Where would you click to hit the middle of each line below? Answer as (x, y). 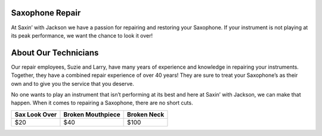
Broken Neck (146, 115)
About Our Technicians (55, 53)
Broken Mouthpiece (92, 115)
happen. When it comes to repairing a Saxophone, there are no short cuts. (102, 103)
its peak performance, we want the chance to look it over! (82, 35)
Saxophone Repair (46, 13)
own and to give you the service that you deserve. (72, 84)
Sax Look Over (35, 115)
